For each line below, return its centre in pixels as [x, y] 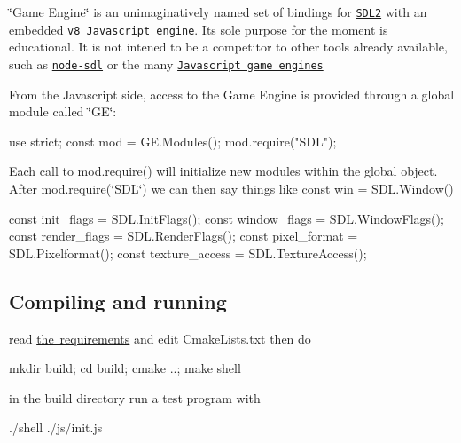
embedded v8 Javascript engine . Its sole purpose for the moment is [199, 29]
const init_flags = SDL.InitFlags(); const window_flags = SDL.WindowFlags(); [227, 218]
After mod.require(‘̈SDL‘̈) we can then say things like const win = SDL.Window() [231, 188]
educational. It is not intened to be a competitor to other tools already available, [228, 47]
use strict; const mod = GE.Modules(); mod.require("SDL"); [173, 141]
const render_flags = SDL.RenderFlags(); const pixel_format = [184, 236]
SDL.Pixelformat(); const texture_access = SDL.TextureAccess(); [188, 253]
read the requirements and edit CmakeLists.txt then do [160, 338]
